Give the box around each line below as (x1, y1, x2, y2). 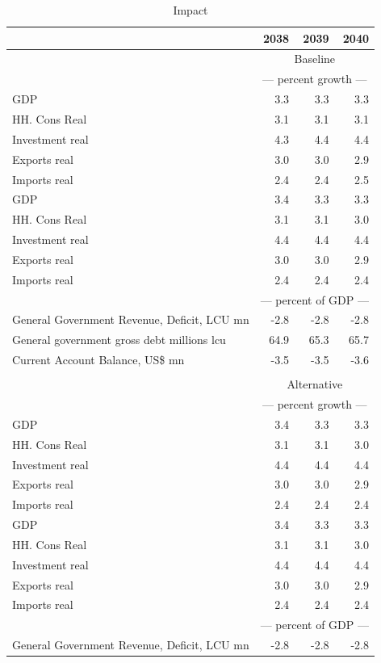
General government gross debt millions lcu (12, 331, 226, 348)
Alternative (287, 376, 343, 392)
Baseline (294, 50, 336, 67)
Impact (173, 2, 208, 18)
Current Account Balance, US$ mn (12, 351, 185, 368)
